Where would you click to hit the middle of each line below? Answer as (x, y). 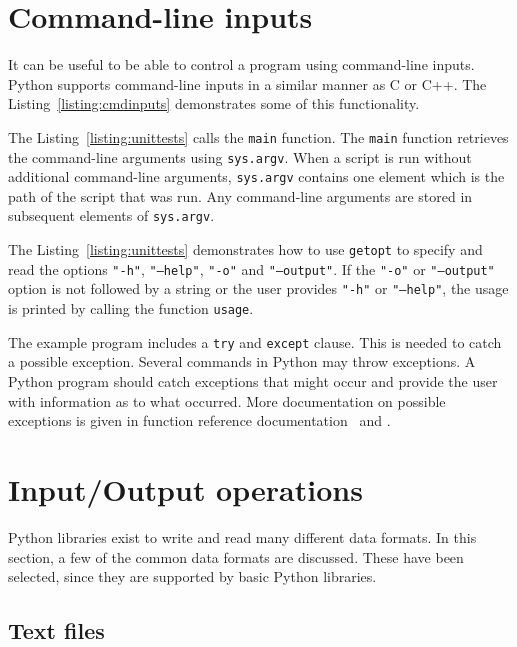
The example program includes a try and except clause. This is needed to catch (255, 341)
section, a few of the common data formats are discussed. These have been (236, 556)
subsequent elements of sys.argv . (111, 215)
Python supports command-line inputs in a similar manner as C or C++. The (247, 83)
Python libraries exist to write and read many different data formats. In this (242, 536)
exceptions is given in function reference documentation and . (199, 420)
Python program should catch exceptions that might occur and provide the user (253, 381)
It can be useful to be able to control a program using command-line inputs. (241, 64)
